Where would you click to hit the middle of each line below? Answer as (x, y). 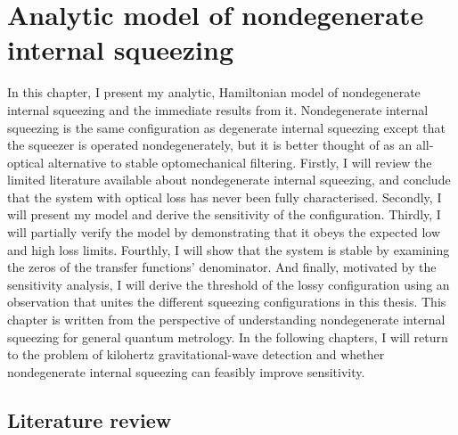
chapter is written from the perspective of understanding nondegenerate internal (226, 320)
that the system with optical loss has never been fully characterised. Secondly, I (225, 197)
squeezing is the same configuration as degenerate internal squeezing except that (227, 127)
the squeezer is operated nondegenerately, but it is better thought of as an (210, 145)
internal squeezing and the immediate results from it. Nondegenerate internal (218, 109)
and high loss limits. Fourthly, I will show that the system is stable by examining (229, 249)
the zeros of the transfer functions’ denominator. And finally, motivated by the (222, 267)
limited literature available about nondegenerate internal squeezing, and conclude (229, 180)
